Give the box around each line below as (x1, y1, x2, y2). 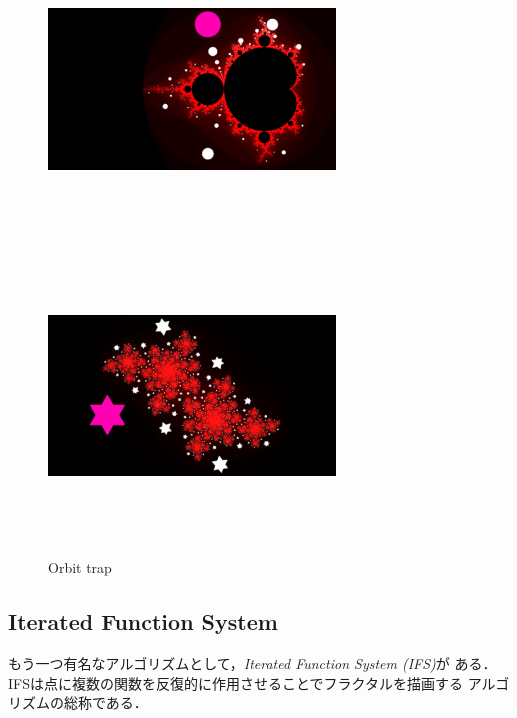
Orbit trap (48, 557, 112, 578)
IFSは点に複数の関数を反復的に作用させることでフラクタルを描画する (8, 672, 463, 693)
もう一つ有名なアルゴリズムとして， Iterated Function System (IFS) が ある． (8, 652, 497, 673)
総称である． (63, 692, 148, 713)
